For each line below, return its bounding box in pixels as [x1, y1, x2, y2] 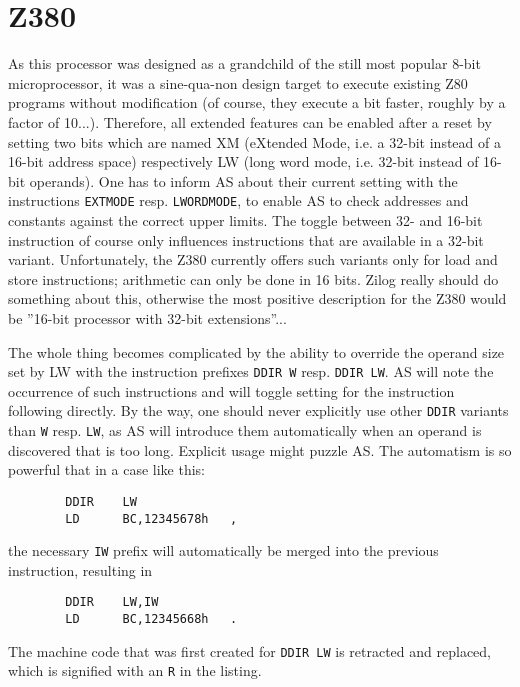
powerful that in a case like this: [8, 459, 205, 480]
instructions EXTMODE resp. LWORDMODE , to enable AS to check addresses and [8, 190, 469, 211]
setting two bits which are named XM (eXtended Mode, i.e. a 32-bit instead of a [8, 131, 501, 152]
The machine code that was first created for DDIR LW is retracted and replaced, [8, 640, 491, 661]
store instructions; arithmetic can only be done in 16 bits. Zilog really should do [8, 268, 499, 289]
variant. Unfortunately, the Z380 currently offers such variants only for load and [8, 249, 498, 270]
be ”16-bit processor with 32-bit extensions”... [8, 307, 287, 328]
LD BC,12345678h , [65, 511, 238, 526]
